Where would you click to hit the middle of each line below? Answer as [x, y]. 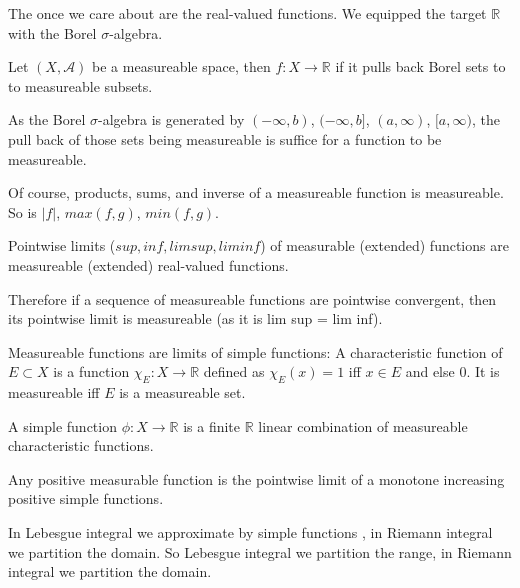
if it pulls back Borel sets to [420, 66]
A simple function [62, 425]
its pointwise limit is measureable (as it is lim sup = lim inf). [195, 318]
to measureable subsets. [80, 85]
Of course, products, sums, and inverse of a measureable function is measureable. [256, 192]
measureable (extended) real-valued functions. [148, 264]
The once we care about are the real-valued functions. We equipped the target [247, 13]
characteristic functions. [81, 445]
